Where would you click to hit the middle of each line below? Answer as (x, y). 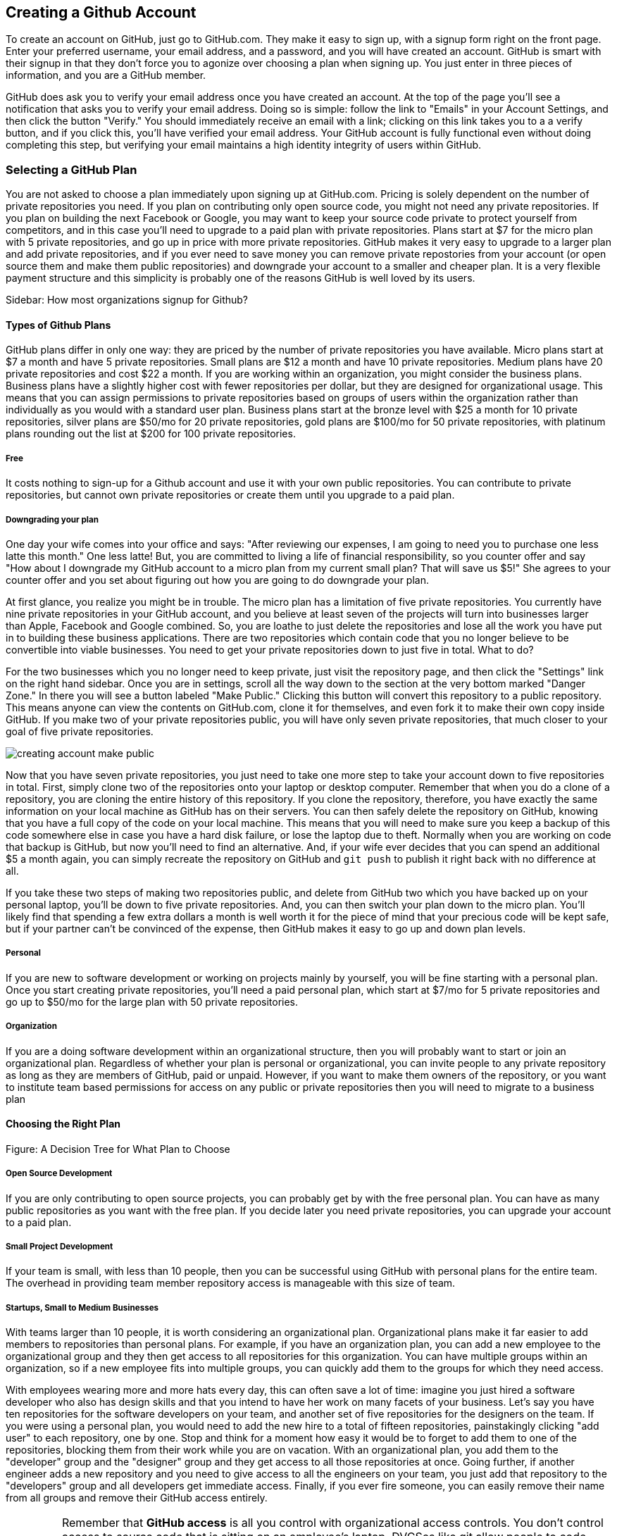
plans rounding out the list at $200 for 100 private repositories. (151, 434)
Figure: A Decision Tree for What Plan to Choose (118, 1149)
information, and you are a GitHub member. (106, 75)
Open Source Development (59, 1174)
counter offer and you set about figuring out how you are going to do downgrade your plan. (217, 580)
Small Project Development (60, 1246)
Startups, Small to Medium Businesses (82, 1307)
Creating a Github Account (101, 12)
